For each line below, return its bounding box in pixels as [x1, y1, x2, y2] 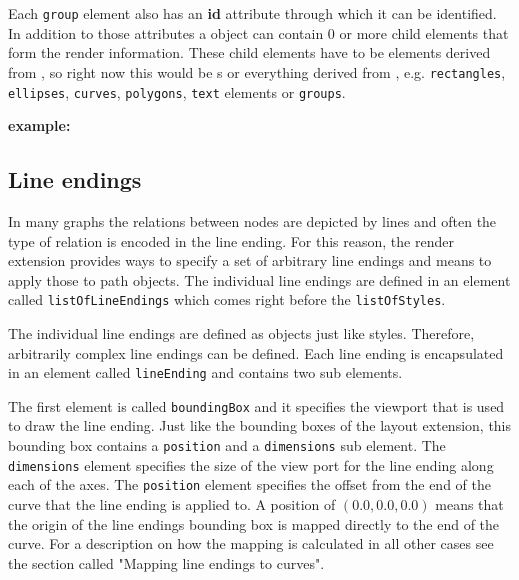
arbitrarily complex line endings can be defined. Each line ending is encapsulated [8, 342, 504, 363]
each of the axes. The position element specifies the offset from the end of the [8, 474, 491, 495]
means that [435, 494, 504, 515]
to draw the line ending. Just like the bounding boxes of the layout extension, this [8, 415, 512, 436]
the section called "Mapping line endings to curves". [8, 552, 325, 573]
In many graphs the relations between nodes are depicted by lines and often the [8, 210, 497, 231]
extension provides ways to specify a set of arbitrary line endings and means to [8, 250, 492, 271]
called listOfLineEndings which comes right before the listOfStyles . [8, 289, 446, 310]
